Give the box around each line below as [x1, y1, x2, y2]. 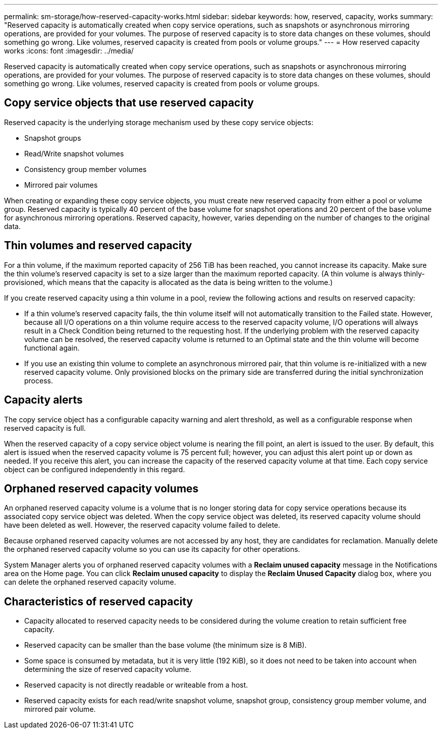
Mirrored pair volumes [24, 180, 98, 189]
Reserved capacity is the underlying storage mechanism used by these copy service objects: [4, 118, 313, 127]
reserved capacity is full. [4, 423, 86, 432]
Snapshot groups [24, 133, 81, 142]
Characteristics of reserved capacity [4, 595, 193, 608]
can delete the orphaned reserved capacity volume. [4, 578, 176, 587]
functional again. [24, 343, 80, 352]
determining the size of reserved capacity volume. [24, 665, 192, 674]
